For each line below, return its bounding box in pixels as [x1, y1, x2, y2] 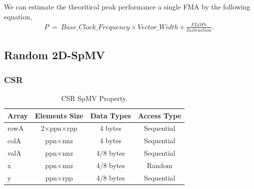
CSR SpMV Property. [61, 93, 127, 103]
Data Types [90, 110, 131, 120]
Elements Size [35, 110, 83, 120]
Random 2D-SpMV [4, 47, 105, 63]
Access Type [137, 110, 182, 120]
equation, [4, 11, 32, 21]
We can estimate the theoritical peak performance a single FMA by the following [4, 1, 251, 11]
